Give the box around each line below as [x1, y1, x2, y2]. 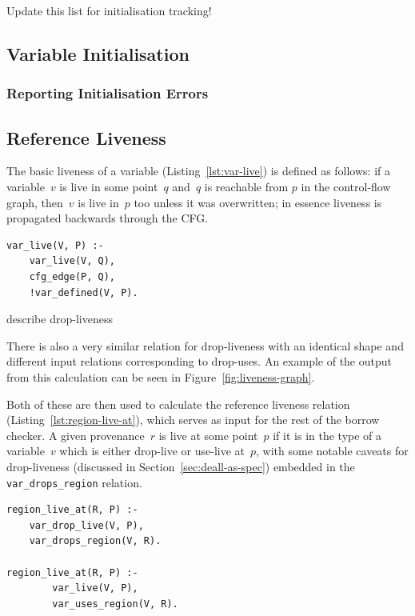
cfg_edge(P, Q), [29, 270, 116, 282]
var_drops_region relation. [6, 474, 142, 490]
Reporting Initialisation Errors [6, 83, 209, 103]
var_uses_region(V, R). [52, 598, 178, 610]
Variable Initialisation [6, 41, 190, 66]
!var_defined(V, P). [29, 286, 138, 298]
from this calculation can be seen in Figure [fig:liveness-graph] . [6, 368, 315, 385]
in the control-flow [301, 178, 391, 195]
